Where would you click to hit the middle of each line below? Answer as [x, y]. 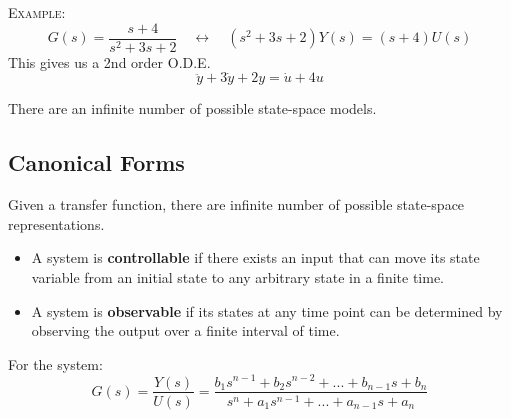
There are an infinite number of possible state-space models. [192, 108]
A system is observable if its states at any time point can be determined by [267, 310]
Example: [37, 12]
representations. [56, 223]
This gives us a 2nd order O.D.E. [109, 61]
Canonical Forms [96, 162]
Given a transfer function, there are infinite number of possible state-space [236, 204]
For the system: [55, 363]
